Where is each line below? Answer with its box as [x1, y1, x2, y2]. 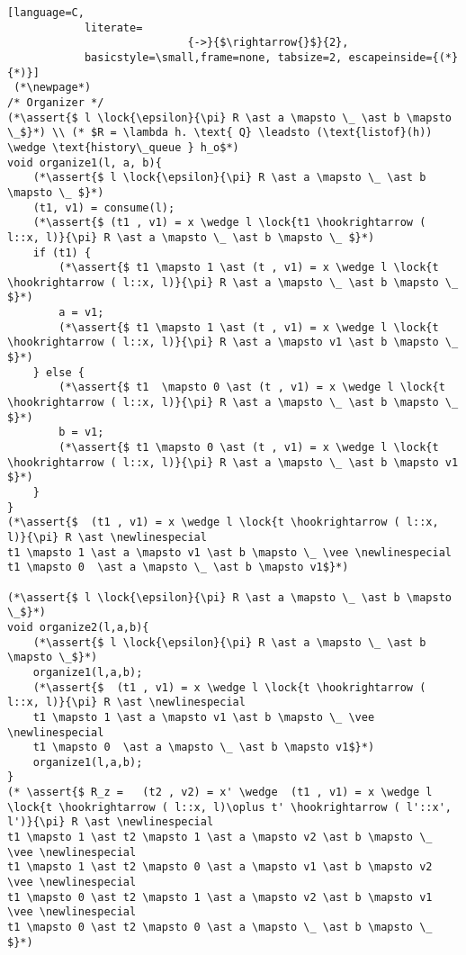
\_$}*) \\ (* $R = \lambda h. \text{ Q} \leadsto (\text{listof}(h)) [7, 126, 433, 140]
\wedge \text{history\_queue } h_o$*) [7, 140, 239, 154]
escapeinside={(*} [348, 50, 459, 64]
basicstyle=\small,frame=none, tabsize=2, [84, 50, 343, 64]
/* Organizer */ [7, 95, 104, 109]
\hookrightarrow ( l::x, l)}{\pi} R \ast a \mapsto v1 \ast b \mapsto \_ [7, 336, 459, 349]
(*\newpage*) [13, 81, 92, 95]
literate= [84, 21, 143, 34]
